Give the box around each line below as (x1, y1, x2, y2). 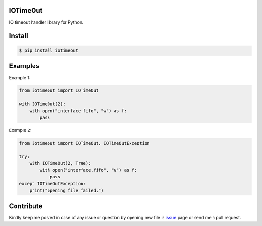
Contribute (9, 202, 43, 210)
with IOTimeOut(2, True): (29, 161, 91, 166)
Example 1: (9, 75, 31, 81)
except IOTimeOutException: (19, 181, 86, 186)
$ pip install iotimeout (19, 48, 79, 53)
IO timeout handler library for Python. (9, 19, 83, 25)
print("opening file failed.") (29, 188, 104, 194)
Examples (9, 62, 40, 70)
